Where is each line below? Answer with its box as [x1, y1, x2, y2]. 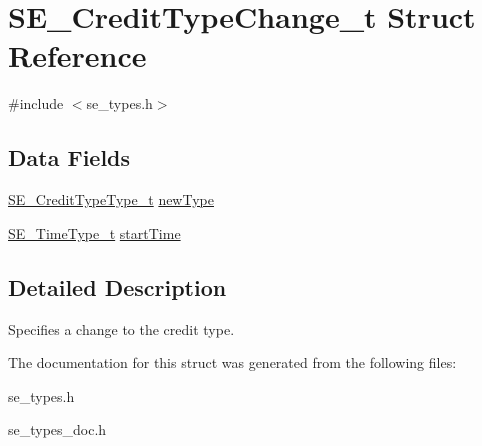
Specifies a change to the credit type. [8, 318, 235, 339]
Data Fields [8, 142, 131, 173]
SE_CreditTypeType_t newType [8, 189, 214, 210]
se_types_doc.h [8, 419, 107, 440]
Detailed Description [8, 271, 227, 302]
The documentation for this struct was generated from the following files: [8, 352, 457, 373]
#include [8, 93, 64, 114]
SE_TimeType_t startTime [8, 222, 181, 243]
